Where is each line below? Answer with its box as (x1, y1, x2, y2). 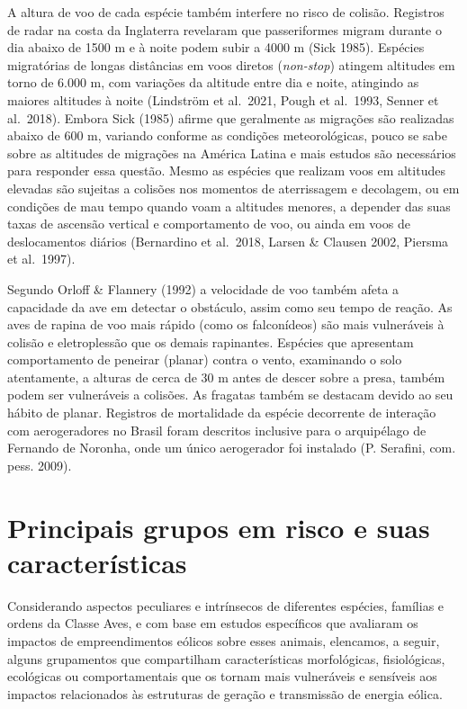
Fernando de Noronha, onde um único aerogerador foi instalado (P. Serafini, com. (7, 438, 456, 457)
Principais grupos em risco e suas (7, 508, 430, 545)
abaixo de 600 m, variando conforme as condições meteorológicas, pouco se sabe (7, 126, 447, 145)
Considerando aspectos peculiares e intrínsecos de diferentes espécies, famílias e (7, 596, 445, 615)
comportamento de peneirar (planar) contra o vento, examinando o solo (7, 350, 402, 369)
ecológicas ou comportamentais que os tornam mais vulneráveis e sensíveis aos (7, 667, 437, 686)
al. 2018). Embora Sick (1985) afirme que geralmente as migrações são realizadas (7, 108, 454, 127)
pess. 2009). (7, 455, 72, 474)
